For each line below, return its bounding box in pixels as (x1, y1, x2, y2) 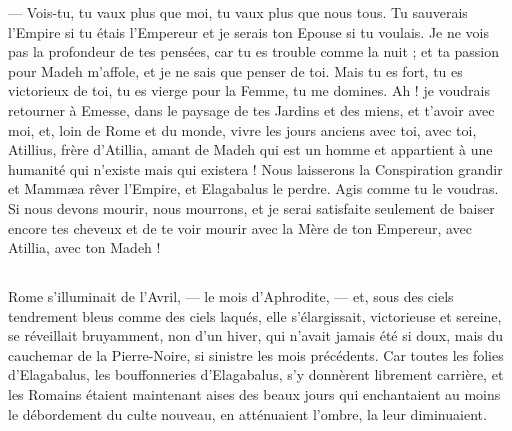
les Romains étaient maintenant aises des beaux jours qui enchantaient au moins (8, 384, 501, 405)
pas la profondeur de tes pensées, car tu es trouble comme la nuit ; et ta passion (8, 41, 500, 62)
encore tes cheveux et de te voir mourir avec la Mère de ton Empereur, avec (8, 217, 473, 238)
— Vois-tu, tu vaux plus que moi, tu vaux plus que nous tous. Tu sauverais (8, 2, 468, 22)
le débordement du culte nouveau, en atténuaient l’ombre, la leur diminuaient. (8, 403, 487, 424)
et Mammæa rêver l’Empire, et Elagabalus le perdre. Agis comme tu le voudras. (8, 178, 499, 199)
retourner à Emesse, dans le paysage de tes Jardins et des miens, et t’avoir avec (8, 99, 495, 120)
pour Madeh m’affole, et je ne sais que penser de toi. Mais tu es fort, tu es (8, 60, 463, 81)
